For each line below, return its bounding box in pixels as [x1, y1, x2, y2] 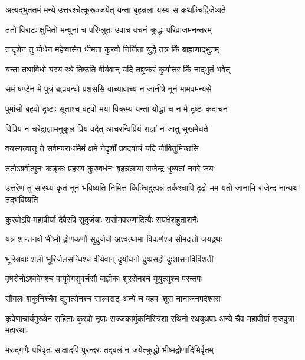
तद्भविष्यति [5, 193, 38, 205]
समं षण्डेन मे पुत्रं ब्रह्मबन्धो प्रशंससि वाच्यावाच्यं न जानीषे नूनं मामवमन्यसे [5, 82, 212, 95]
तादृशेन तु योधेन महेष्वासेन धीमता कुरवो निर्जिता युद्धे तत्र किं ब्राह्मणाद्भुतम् [5, 43, 219, 55]
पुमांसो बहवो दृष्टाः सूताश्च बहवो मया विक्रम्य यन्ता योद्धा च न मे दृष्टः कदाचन [5, 102, 228, 114]
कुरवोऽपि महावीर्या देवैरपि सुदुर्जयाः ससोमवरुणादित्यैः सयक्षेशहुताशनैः [5, 213, 198, 225]
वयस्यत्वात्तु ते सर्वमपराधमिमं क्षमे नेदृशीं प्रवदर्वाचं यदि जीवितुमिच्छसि [5, 142, 199, 154]
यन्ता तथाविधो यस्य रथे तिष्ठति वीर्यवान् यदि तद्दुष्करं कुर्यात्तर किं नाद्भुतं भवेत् [5, 62, 231, 75]
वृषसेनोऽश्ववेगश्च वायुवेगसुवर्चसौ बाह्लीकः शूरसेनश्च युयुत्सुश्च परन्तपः [5, 272, 202, 285]
